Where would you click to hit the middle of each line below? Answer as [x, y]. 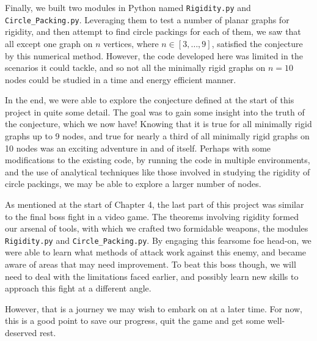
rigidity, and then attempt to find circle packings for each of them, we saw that [153, 31]
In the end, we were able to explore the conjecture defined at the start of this [150, 100]
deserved [21, 333]
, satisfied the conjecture [257, 43]
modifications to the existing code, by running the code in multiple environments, [158, 160]
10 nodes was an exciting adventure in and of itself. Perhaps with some [138, 148]
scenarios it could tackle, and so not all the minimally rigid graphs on [135, 68]
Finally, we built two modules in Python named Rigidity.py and [128, 7]
